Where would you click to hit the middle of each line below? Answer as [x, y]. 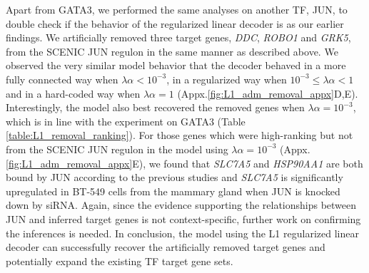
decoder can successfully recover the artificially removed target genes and [166, 247]
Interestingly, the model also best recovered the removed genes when [155, 107]
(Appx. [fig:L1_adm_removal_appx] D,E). [268, 93]
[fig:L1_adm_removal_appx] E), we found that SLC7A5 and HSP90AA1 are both [184, 163]
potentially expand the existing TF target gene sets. [120, 261]
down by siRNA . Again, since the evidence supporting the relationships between [181, 205]
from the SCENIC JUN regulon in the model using [117, 149]
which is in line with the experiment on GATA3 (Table [126, 121]
